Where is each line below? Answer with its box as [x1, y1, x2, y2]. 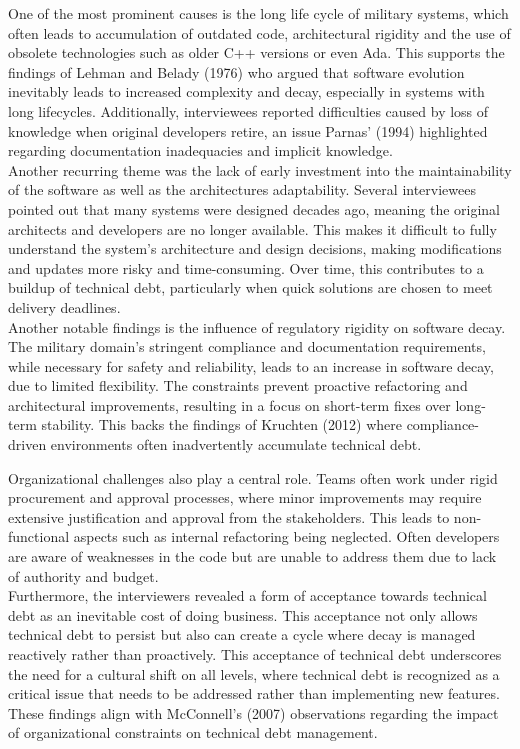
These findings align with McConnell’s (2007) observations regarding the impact [8, 702, 499, 723]
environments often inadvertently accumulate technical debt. [50, 434, 422, 455]
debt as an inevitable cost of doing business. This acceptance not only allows [8, 604, 478, 625]
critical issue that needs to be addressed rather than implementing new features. [8, 683, 500, 704]
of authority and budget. [8, 565, 159, 586]
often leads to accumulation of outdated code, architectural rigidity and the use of [8, 22, 511, 43]
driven [8, 434, 47, 455]
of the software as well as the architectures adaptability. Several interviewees [8, 179, 476, 200]
